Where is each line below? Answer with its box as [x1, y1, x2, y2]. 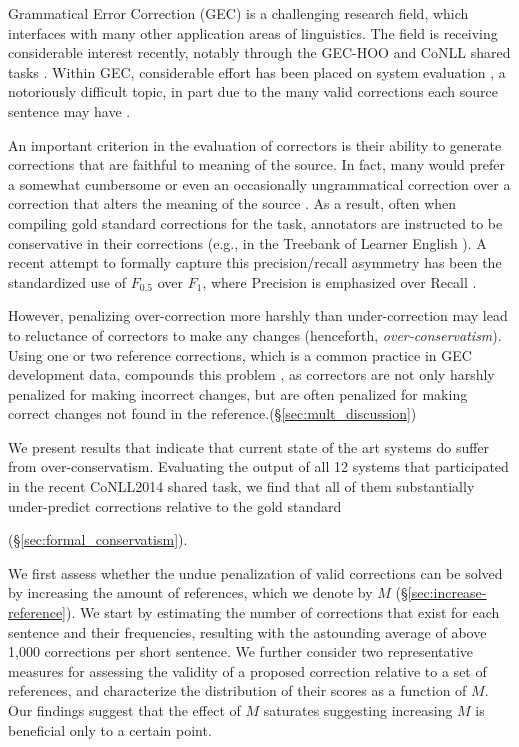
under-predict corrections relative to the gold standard [8, 495, 342, 516]
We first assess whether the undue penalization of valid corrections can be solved [8, 562, 503, 583]
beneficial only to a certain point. [8, 719, 212, 740]
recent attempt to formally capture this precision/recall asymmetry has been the [8, 252, 502, 273]
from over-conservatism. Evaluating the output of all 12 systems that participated [8, 456, 509, 477]
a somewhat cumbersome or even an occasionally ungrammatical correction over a [8, 173, 511, 194]
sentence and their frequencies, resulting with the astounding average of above [8, 621, 487, 642]
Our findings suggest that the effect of [8, 700, 241, 720]
